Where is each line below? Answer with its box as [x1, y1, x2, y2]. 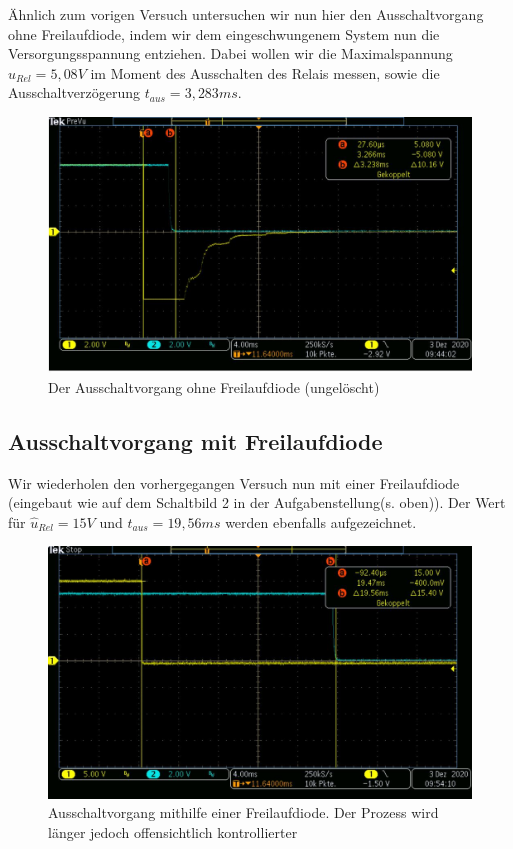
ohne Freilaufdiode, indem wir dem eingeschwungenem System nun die [8, 23, 440, 44]
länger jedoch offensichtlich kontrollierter [48, 821, 298, 842]
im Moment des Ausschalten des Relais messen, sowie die [90, 62, 440, 83]
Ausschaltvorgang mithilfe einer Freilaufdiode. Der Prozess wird [48, 802, 439, 823]
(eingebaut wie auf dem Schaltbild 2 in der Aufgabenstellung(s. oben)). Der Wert [8, 492, 506, 513]
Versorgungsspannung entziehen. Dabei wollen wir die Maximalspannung [8, 43, 453, 64]
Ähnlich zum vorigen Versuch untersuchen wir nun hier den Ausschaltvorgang [8, 4, 484, 24]
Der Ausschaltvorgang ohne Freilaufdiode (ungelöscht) [48, 376, 380, 397]
